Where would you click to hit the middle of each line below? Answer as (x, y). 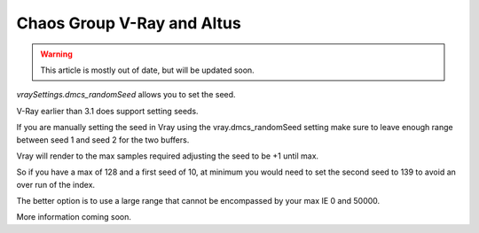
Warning (56, 54)
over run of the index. (56, 184)
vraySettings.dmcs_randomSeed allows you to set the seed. (126, 95)
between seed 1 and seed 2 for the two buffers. (103, 140)
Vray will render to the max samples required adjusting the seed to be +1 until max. (168, 156)
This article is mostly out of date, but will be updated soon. (147, 70)
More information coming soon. (74, 217)
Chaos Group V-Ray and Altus (129, 23)
